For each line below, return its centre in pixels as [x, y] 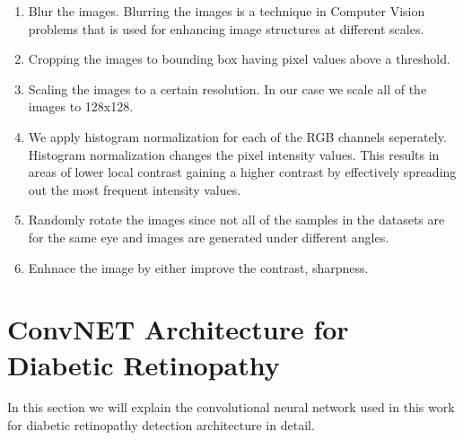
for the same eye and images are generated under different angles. [209, 237]
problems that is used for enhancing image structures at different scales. [226, 28]
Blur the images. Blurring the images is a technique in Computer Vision [227, 11]
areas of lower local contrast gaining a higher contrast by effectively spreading [242, 172]
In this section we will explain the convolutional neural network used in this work [231, 407]
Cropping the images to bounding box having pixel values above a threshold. [239, 59]
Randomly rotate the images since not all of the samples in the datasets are [236, 220]
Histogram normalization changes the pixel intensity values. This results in [234, 154]
